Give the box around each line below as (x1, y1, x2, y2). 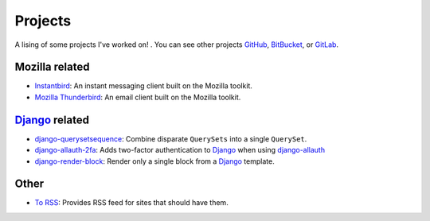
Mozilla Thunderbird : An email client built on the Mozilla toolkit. (34, 92, 241, 102)
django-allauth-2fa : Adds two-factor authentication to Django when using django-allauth (34, 145, 326, 155)
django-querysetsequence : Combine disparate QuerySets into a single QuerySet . (34, 134, 307, 143)
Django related (14, 113, 89, 126)
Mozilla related (14, 60, 90, 74)
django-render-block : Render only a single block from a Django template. (34, 156, 275, 166)
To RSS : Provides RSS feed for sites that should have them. (34, 198, 229, 207)
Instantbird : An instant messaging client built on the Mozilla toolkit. (34, 81, 252, 91)
